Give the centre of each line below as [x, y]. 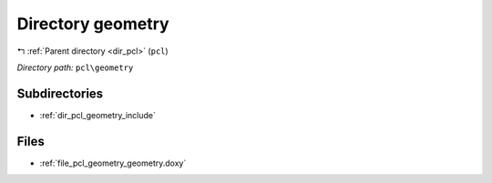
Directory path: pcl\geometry [75, 67]
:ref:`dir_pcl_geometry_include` [98, 115]
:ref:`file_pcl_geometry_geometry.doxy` [113, 163]
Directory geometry [93, 24]
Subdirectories [60, 93]
